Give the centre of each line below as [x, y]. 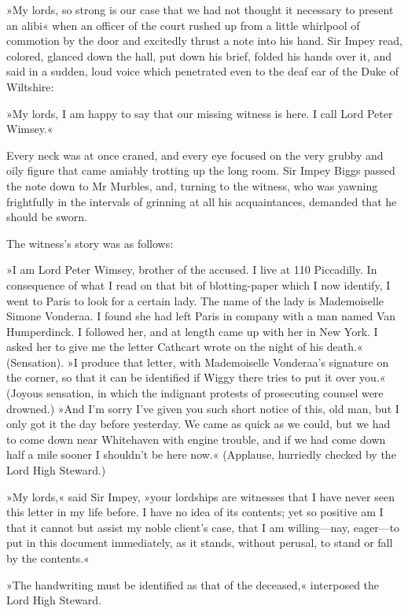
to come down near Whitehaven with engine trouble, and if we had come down [196, 439]
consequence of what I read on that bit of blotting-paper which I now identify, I [198, 284]
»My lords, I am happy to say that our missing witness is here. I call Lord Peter [200, 113]
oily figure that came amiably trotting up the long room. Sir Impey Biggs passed [201, 170]
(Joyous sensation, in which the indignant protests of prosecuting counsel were [195, 393]
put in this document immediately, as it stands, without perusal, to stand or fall [200, 543]
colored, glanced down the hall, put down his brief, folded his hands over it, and [199, 55]
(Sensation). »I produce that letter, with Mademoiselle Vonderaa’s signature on [198, 362]
